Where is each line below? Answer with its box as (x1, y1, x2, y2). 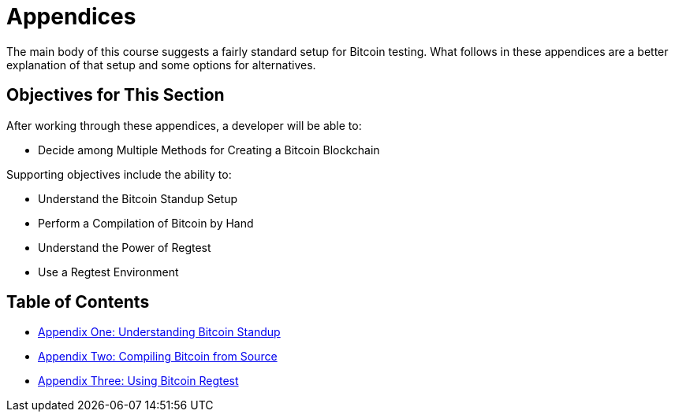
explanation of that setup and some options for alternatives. (6, 57, 316, 72)
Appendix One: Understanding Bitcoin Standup (38, 325, 281, 339)
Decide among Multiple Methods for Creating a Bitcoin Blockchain (38, 142, 380, 157)
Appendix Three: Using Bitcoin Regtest (38, 374, 239, 388)
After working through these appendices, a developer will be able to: (6, 118, 362, 132)
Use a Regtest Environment (38, 264, 179, 279)
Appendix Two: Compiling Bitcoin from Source (38, 350, 278, 364)
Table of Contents (6, 292, 150, 313)
